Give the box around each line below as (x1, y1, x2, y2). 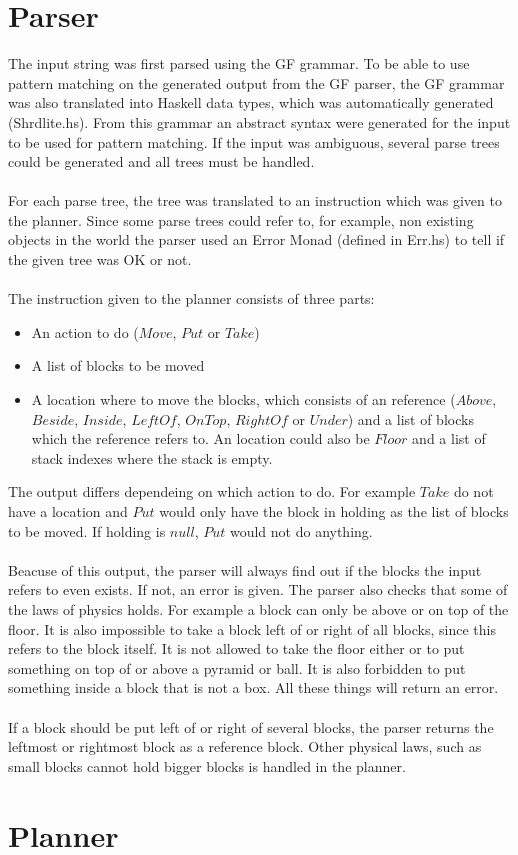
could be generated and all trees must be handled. (8, 151, 315, 172)
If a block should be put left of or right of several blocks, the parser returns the (8, 716, 494, 737)
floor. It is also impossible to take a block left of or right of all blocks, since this (8, 618, 496, 639)
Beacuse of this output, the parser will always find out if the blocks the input (8, 559, 482, 580)
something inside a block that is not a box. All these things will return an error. (8, 677, 499, 698)
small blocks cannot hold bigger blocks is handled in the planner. (8, 755, 406, 776)
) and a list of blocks (347, 408, 474, 429)
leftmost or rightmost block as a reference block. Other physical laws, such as (8, 736, 482, 757)
